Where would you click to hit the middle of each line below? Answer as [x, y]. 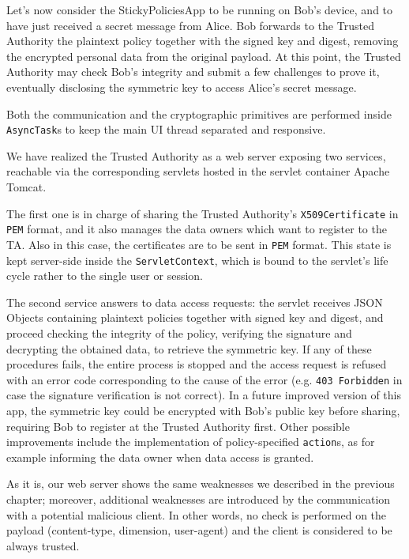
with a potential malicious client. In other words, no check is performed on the [197, 514]
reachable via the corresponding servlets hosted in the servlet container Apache [198, 171]
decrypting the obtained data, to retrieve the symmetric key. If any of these [189, 348]
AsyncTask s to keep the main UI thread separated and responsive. [166, 129]
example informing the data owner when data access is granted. [160, 457]
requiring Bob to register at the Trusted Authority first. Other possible [178, 426]
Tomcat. [26, 187]
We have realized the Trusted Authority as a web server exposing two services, [196, 155]
